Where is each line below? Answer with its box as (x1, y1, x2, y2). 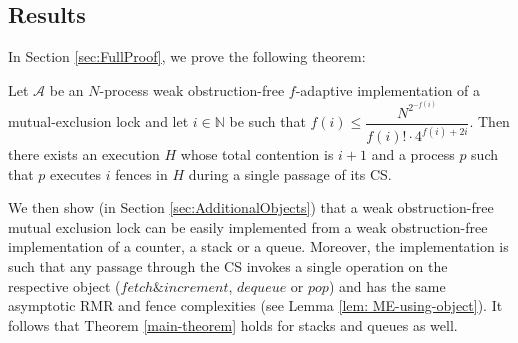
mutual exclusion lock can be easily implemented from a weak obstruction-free (8, 216, 488, 237)
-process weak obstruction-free (99, 79, 285, 100)
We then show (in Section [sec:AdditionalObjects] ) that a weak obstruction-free (8, 197, 494, 218)
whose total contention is (180, 144, 334, 165)
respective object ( (8, 275, 121, 296)
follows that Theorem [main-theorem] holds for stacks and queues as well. (8, 314, 458, 335)
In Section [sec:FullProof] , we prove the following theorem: (8, 46, 366, 67)
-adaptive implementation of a (295, 79, 481, 100)
